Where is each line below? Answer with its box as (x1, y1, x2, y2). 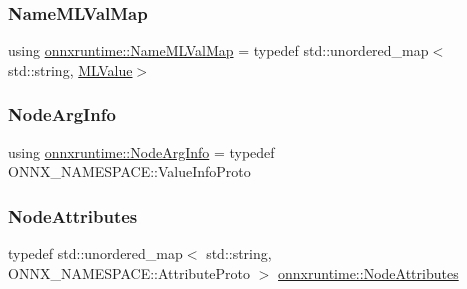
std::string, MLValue (8, 59, 133, 80)
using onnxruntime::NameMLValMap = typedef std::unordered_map (8, 40, 429, 61)
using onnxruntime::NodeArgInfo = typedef (8, 141, 275, 162)
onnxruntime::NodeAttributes (278, 262, 459, 283)
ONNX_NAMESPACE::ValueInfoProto (8, 161, 251, 182)
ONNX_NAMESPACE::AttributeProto (8, 262, 251, 283)
